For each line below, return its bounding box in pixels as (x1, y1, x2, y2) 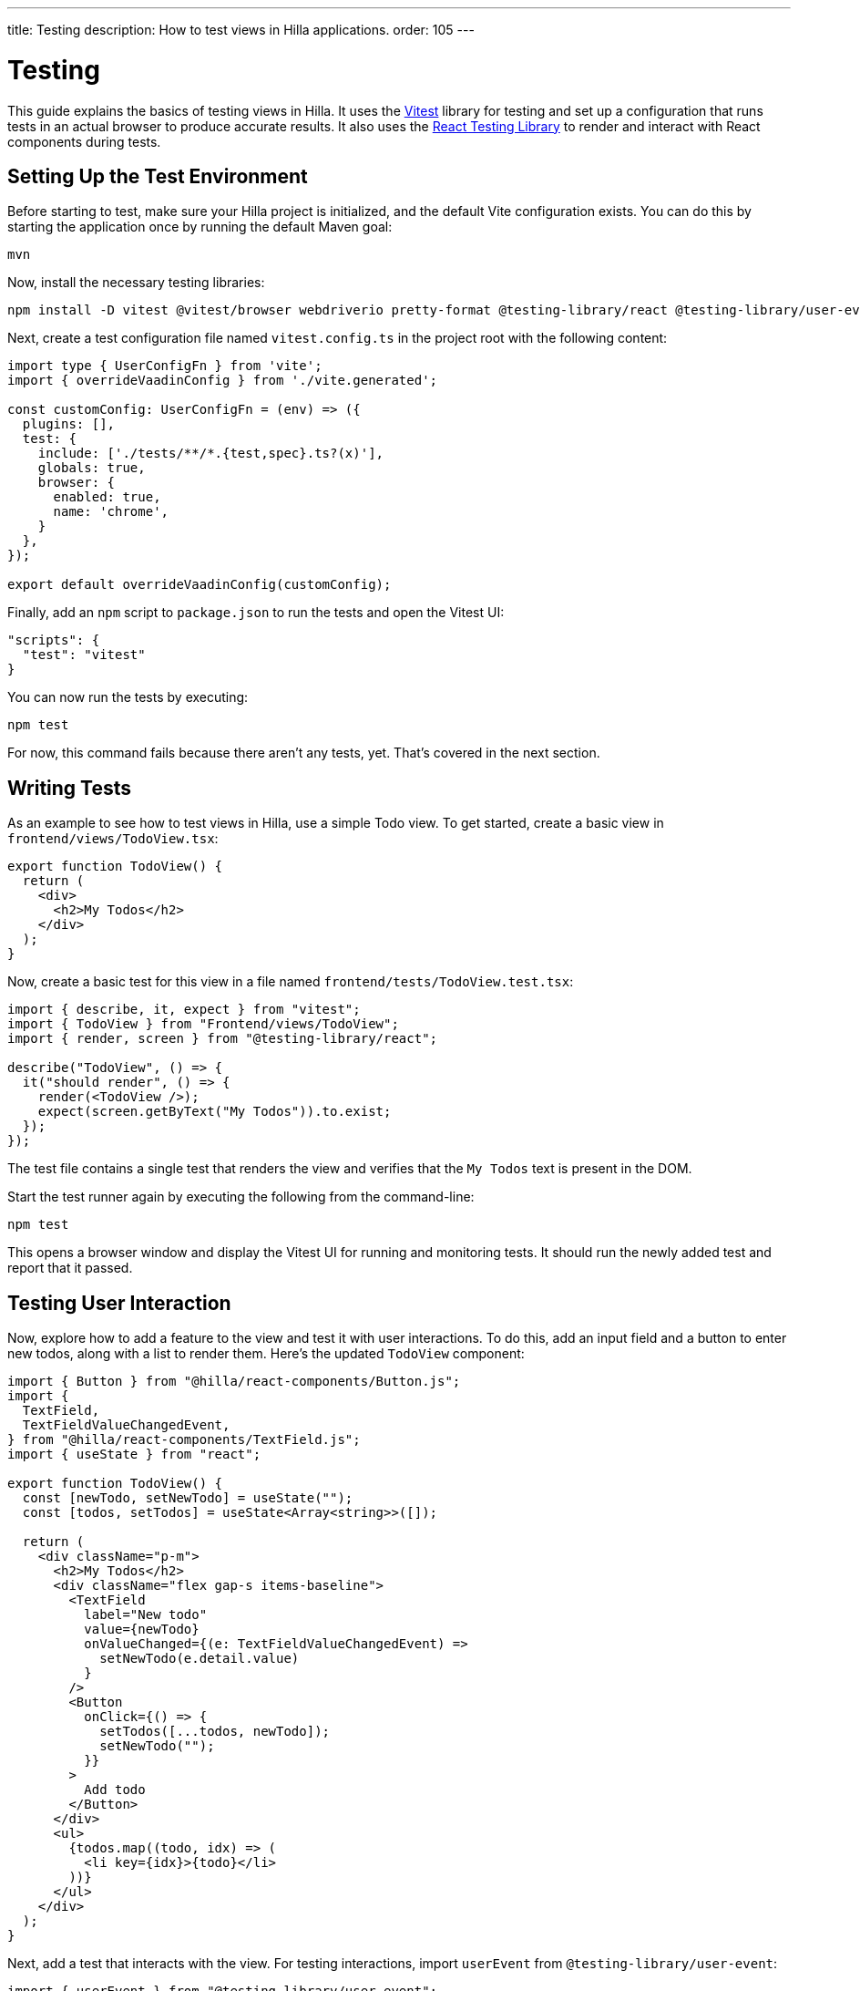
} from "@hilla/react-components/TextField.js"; (7, 1432, 361, 1448)
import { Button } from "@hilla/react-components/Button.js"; (7, 1374, 461, 1389)
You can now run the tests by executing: (7, 689, 249, 706)
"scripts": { (7, 633, 100, 648)
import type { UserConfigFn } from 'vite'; (7, 358, 322, 374)
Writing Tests (7, 776, 132, 799)
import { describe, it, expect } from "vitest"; (7, 1002, 361, 1017)
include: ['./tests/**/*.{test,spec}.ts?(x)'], (37, 446, 384, 461)
